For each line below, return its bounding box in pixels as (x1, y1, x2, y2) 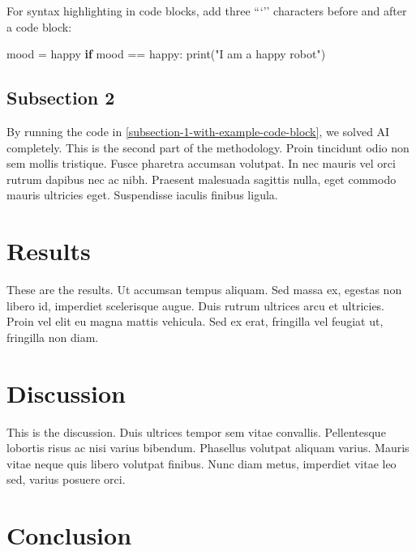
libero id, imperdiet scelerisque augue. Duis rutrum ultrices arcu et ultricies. (6, 297, 385, 314)
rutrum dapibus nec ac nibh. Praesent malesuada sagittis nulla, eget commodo (6, 170, 397, 187)
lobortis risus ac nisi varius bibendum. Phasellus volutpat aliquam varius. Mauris (6, 439, 410, 456)
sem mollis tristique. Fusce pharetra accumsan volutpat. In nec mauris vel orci (6, 155, 396, 172)
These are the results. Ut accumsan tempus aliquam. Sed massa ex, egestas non (6, 281, 402, 298)
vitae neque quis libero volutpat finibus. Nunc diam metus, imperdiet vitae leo (6, 455, 397, 472)
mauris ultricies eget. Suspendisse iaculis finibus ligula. (6, 186, 278, 203)
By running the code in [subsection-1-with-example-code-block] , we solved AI (6, 122, 390, 139)
